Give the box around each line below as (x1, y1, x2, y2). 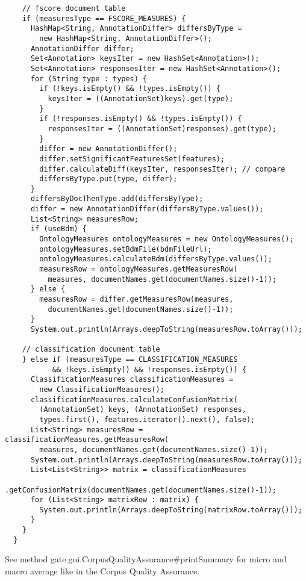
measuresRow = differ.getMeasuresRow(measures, (39, 295, 234, 304)
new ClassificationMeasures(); (39, 385, 164, 394)
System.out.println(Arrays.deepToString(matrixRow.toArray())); (39, 505, 302, 514)
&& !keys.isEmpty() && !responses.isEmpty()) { (52, 365, 246, 374)
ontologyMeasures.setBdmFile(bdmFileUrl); (39, 244, 212, 253)
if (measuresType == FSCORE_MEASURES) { (22, 14, 186, 23)
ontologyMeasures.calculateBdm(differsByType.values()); (39, 255, 272, 264)
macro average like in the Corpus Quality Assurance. (5, 565, 200, 577)
